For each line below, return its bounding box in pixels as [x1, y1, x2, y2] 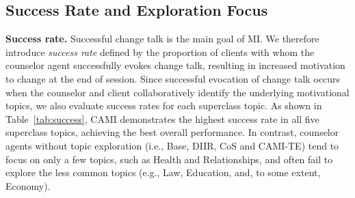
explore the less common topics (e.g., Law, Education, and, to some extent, [5, 165, 321, 180]
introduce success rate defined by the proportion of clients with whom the [5, 44, 315, 59]
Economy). [5, 178, 51, 193]
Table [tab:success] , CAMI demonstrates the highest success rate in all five [5, 111, 319, 126]
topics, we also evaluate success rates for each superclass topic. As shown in [5, 98, 322, 113]
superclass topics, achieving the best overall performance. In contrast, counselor [5, 125, 339, 139]
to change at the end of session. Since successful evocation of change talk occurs [5, 71, 340, 85]
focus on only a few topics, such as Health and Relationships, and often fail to [5, 152, 333, 166]
